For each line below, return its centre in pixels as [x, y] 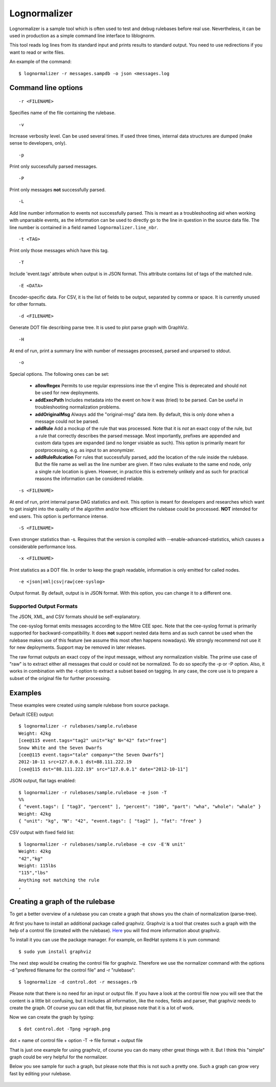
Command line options [46, 88]
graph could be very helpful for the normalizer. [59, 1057]
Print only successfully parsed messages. [53, 167]
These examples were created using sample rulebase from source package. [89, 705]
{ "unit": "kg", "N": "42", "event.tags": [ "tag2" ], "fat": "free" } [110, 821]
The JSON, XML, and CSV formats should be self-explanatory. [75, 617]
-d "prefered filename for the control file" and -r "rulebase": [72, 970]
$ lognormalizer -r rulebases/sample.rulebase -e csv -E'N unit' [102, 844]
